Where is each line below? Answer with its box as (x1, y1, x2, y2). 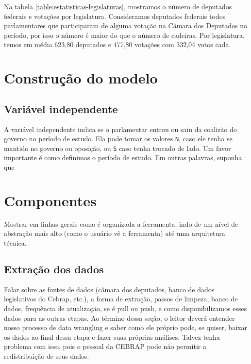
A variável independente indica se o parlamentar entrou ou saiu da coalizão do (4, 124, 237, 134)
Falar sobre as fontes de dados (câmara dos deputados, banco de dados (4, 284, 215, 294)
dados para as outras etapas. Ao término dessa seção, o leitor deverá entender (4, 313, 235, 323)
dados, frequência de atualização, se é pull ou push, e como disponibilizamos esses (4, 303, 247, 313)
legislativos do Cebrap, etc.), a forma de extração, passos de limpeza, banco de (4, 294, 238, 304)
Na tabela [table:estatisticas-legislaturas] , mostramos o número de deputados (4, 1, 232, 11)
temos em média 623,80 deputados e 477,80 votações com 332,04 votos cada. (4, 39, 231, 50)
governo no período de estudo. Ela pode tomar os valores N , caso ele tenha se (4, 133, 233, 144)
